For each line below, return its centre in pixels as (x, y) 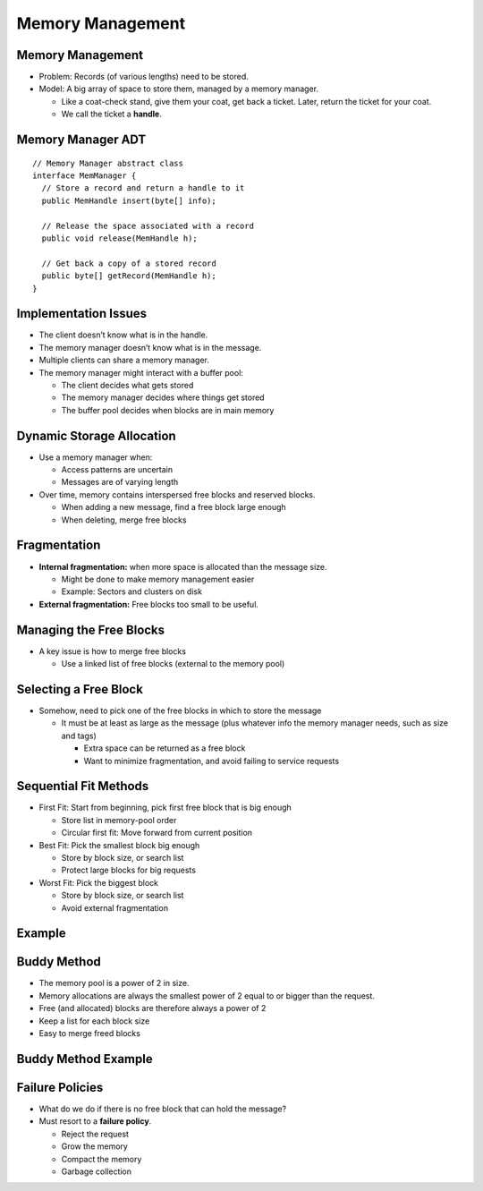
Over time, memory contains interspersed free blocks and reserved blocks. (178, 494)
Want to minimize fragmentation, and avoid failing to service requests (212, 761)
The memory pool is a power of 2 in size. (114, 983)
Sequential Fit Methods (83, 786)
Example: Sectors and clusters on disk (132, 591)
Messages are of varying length (120, 482)
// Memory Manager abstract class (108, 163)
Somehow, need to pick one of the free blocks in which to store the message (180, 710)
